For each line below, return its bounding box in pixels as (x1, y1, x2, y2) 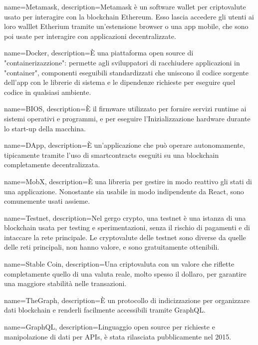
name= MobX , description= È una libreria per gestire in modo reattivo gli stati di (4, 176, 252, 186)
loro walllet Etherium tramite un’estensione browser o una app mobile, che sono (4, 21, 249, 31)
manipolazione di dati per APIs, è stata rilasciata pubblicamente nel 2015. (4, 331, 232, 342)
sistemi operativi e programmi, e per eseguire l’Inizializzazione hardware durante (4, 113, 251, 123)
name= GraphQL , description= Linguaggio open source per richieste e (4, 322, 215, 332)
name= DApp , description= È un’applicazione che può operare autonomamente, (4, 140, 245, 150)
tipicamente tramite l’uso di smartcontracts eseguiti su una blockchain (4, 149, 219, 160)
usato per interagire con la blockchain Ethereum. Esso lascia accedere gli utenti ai (4, 11, 254, 21)
